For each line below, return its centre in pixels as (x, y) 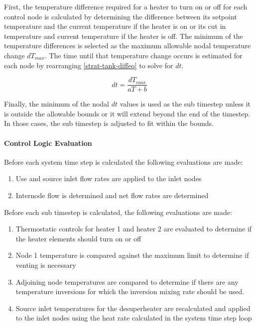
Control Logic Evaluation (48, 143)
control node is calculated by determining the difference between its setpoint (121, 16)
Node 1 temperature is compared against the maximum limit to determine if (132, 255)
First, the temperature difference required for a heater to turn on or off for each (126, 6)
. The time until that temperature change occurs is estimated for (143, 55)
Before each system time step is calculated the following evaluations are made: (124, 162)
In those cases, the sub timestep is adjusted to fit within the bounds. (109, 123)
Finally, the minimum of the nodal (57, 104)
